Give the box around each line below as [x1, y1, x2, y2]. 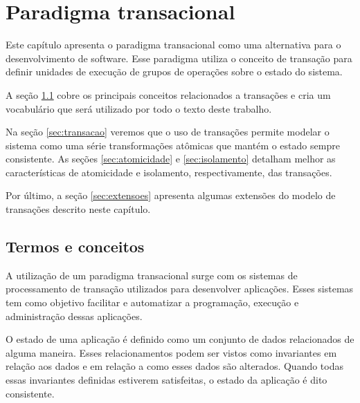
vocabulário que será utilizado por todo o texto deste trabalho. [6, 101, 272, 115]
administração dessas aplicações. [6, 308, 143, 323]
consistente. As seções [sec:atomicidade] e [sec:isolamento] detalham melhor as [6, 151, 336, 166]
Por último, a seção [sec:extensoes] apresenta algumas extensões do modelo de [6, 188, 336, 203]
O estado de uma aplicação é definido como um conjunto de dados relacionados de [6, 332, 354, 346]
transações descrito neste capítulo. [6, 202, 151, 216]
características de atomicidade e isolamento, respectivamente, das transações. [6, 165, 332, 179]
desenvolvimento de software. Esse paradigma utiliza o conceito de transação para [6, 50, 352, 65]
